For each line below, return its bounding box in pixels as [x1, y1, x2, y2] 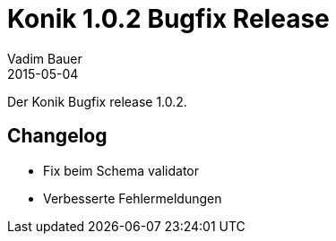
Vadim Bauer [7, 50, 82, 66]
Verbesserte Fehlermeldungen [43, 190, 222, 206]
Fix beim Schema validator [43, 162, 200, 178]
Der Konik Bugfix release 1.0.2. [7, 93, 187, 109]
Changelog [7, 125, 108, 148]
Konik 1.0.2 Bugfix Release [7, 4, 330, 34]
